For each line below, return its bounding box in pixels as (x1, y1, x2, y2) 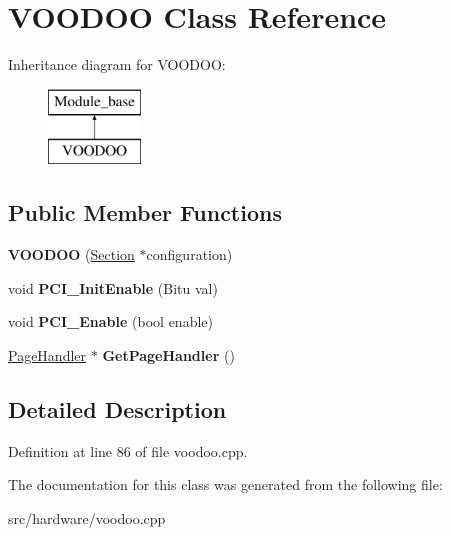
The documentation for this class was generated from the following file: (8, 474, 443, 495)
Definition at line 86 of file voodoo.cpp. (8, 440, 248, 461)
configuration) (146, 244, 233, 265)
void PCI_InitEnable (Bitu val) (8, 277, 218, 298)
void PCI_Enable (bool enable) (8, 311, 213, 332)
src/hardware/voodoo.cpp (8, 507, 166, 528)
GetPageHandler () (102, 344, 235, 365)
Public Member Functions (8, 197, 282, 228)
